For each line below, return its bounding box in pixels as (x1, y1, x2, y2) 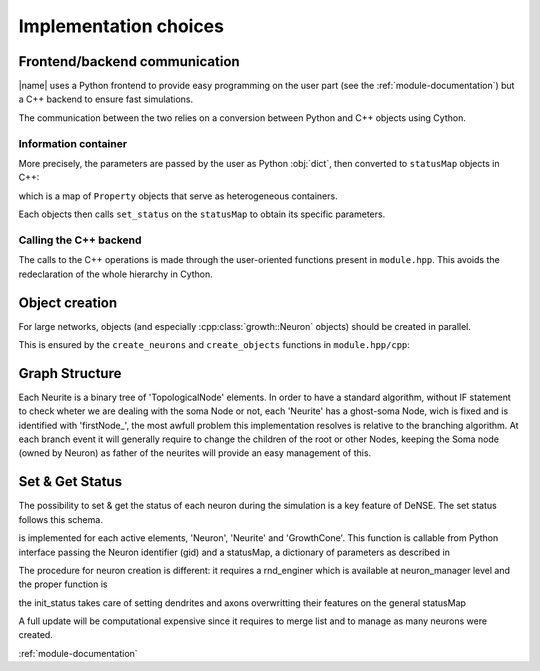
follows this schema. (18, 513, 104, 525)
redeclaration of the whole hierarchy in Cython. (18, 268, 214, 280)
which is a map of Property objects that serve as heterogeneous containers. (18, 190, 339, 202)
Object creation (18, 294, 118, 311)
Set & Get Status (18, 473, 123, 490)
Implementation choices (18, 15, 225, 37)
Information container (18, 136, 128, 150)
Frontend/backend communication (18, 53, 240, 70)
